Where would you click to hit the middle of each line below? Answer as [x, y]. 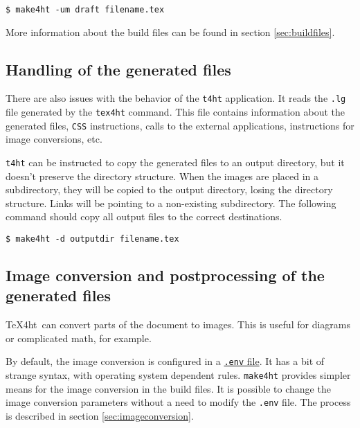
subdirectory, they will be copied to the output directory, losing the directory [169, 189]
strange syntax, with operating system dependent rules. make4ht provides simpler [178, 375]
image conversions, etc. [54, 139]
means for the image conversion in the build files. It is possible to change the [168, 388]
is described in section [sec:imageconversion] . [100, 416]
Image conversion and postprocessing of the [165, 275]
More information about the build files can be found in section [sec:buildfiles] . [170, 32]
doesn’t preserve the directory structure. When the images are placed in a [162, 176]
